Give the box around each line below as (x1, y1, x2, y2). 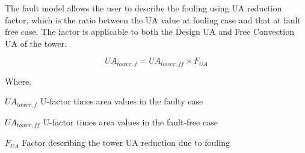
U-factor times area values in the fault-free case (43, 115, 218, 128)
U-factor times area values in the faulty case (40, 95, 203, 107)
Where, (5, 74, 31, 87)
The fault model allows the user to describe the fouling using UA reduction (5, 2, 282, 14)
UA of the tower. (5, 37, 67, 49)
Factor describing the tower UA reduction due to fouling (22, 136, 230, 149)
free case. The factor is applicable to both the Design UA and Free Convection (5, 25, 294, 38)
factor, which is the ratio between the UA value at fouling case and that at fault (5, 13, 301, 26)
